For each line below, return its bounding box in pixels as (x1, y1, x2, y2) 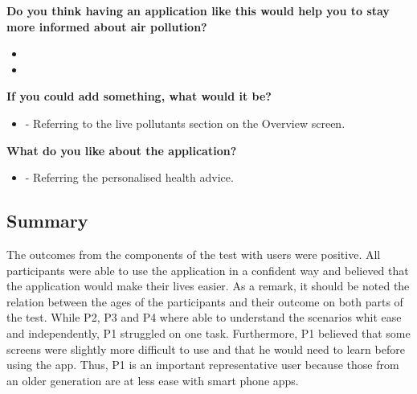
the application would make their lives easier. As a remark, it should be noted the (6, 277, 410, 294)
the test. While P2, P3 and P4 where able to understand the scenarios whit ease (6, 309, 402, 326)
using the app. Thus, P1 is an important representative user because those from (6, 356, 399, 373)
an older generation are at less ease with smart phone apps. (6, 371, 299, 388)
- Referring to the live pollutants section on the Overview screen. (25, 114, 345, 131)
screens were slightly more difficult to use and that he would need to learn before (6, 340, 405, 357)
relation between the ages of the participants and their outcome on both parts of (6, 293, 403, 310)
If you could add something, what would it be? (6, 88, 272, 105)
